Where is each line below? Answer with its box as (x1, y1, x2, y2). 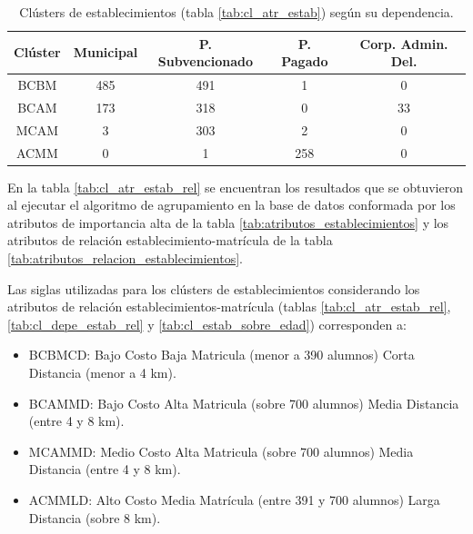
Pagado (281, 52, 328, 71)
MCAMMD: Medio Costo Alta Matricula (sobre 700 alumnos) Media (28, 441, 414, 460)
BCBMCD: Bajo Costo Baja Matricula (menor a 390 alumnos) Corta (28, 345, 415, 364)
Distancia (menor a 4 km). (28, 363, 176, 381)
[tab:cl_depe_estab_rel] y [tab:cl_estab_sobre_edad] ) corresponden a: (7, 314, 407, 333)
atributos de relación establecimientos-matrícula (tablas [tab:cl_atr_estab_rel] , (7, 297, 451, 316)
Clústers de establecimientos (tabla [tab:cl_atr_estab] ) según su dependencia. (19, 3, 454, 21)
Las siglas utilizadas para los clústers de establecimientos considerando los (7, 279, 420, 298)
